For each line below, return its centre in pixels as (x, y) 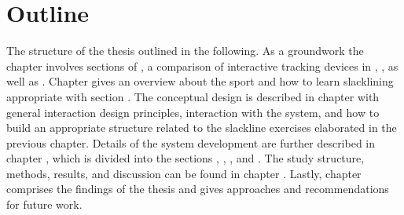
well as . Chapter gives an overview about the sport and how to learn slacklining (200, 81)
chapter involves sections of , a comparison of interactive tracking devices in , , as (202, 66)
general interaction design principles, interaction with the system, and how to (193, 112)
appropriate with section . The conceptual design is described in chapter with (193, 96)
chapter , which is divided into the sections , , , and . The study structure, (185, 158)
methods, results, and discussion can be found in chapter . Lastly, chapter (184, 173)
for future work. (44, 204)
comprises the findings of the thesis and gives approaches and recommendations (198, 189)
